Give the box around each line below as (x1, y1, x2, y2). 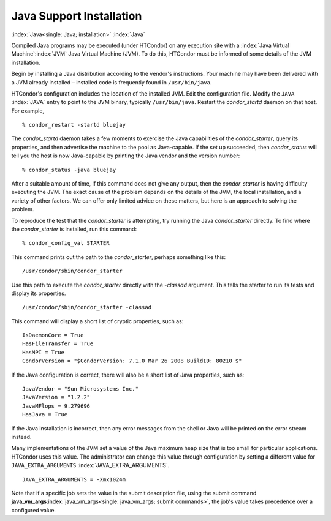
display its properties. (11, 290, 66, 297)
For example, (11, 107, 45, 114)
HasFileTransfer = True (22, 340, 94, 347)
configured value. (11, 506, 56, 514)
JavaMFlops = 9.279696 (22, 402, 91, 410)
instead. (11, 433, 32, 440)
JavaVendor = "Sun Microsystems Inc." (22, 386, 139, 392)
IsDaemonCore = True (22, 332, 84, 339)
